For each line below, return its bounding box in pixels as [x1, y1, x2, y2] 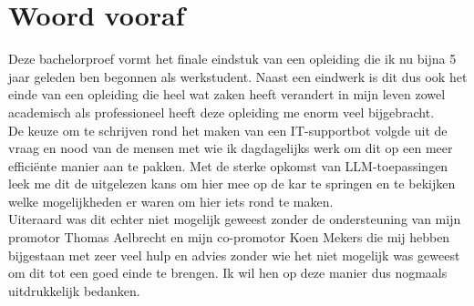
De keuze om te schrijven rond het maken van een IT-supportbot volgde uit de [8, 120, 448, 139]
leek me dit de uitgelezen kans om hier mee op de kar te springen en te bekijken [8, 174, 456, 193]
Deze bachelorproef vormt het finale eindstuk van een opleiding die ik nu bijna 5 [8, 49, 457, 68]
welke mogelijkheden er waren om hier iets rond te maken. [8, 191, 334, 210]
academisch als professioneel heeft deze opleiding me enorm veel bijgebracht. [8, 102, 435, 121]
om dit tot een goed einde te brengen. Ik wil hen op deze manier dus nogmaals [8, 263, 448, 282]
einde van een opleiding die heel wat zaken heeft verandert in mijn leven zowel [8, 85, 446, 104]
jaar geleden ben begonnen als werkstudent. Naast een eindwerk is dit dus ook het [8, 66, 468, 86]
